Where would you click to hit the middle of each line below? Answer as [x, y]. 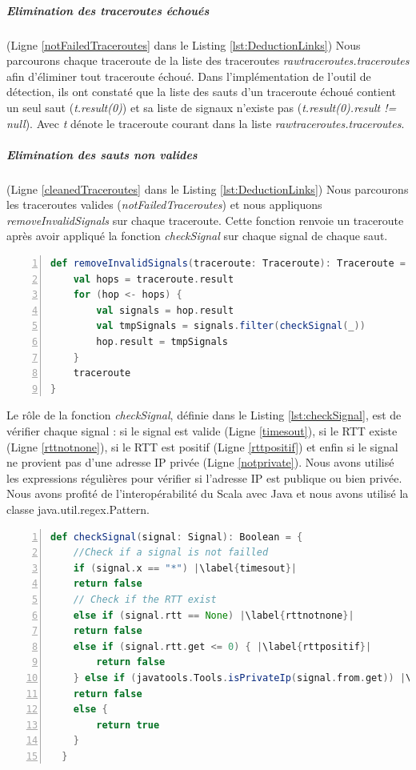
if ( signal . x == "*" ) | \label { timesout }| [185, 568]
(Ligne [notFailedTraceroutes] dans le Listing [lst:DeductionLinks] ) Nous [184, 44]
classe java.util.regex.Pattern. [78, 509]
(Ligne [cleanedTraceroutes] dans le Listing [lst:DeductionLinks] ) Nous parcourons [208, 188]
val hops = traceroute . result [154, 279]
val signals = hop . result [165, 310]
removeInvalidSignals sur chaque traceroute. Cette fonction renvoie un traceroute [205, 220]
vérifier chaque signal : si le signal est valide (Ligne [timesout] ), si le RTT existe [202, 431]
